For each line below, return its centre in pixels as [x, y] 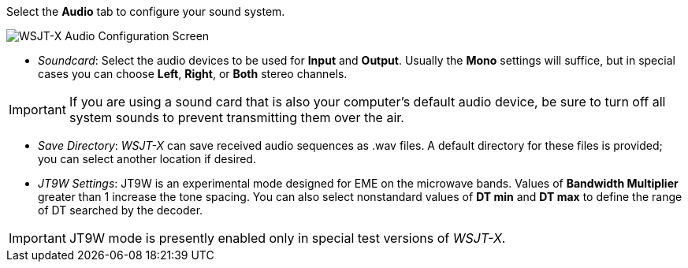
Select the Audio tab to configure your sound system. [146, 11]
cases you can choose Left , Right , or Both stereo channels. [193, 74]
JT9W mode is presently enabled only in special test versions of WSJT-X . [287, 238]
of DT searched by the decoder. [121, 210]
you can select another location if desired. [147, 159]
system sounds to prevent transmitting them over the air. [236, 117]
